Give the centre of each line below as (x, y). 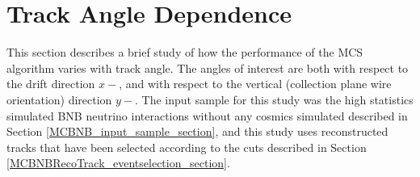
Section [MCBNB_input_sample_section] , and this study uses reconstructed (197, 131)
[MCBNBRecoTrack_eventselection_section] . (118, 163)
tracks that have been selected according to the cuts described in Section (187, 147)
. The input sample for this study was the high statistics (274, 99)
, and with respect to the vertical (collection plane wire (255, 84)
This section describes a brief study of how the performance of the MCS (185, 52)
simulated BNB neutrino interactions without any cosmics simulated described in (207, 115)
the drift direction (51, 84)
